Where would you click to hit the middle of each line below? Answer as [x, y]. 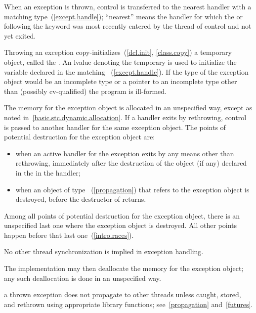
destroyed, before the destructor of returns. [81, 199]
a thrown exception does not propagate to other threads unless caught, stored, [123, 294]
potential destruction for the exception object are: [80, 137]
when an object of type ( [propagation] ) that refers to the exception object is [132, 189]
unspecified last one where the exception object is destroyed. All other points [121, 225]
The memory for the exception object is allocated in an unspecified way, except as [128, 108]
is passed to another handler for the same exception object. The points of [115, 127]
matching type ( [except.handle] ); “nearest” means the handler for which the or [123, 16]
